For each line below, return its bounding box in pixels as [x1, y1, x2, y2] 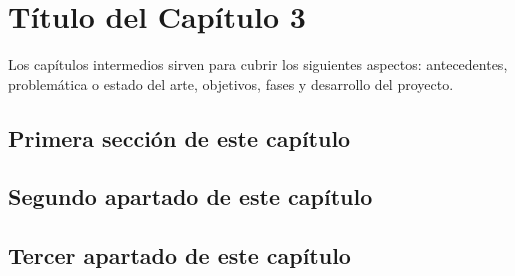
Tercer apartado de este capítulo [8, 240, 351, 271]
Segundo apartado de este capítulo [8, 181, 373, 212]
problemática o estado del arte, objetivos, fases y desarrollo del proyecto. [8, 73, 454, 94]
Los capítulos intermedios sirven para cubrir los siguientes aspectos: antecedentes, [8, 54, 508, 75]
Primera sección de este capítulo [8, 122, 351, 153]
